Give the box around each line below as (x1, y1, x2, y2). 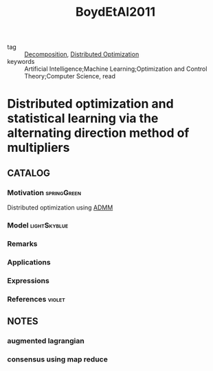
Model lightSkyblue (7, 221, 69, 230)
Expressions (7, 276, 49, 285)
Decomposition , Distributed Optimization (24, 50, 139, 58)
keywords (7, 58, 35, 66)
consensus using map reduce (7, 355, 108, 364)
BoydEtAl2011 (75, 4, 156, 20)
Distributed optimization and (7, 96, 174, 112)
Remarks (7, 238, 38, 248)
